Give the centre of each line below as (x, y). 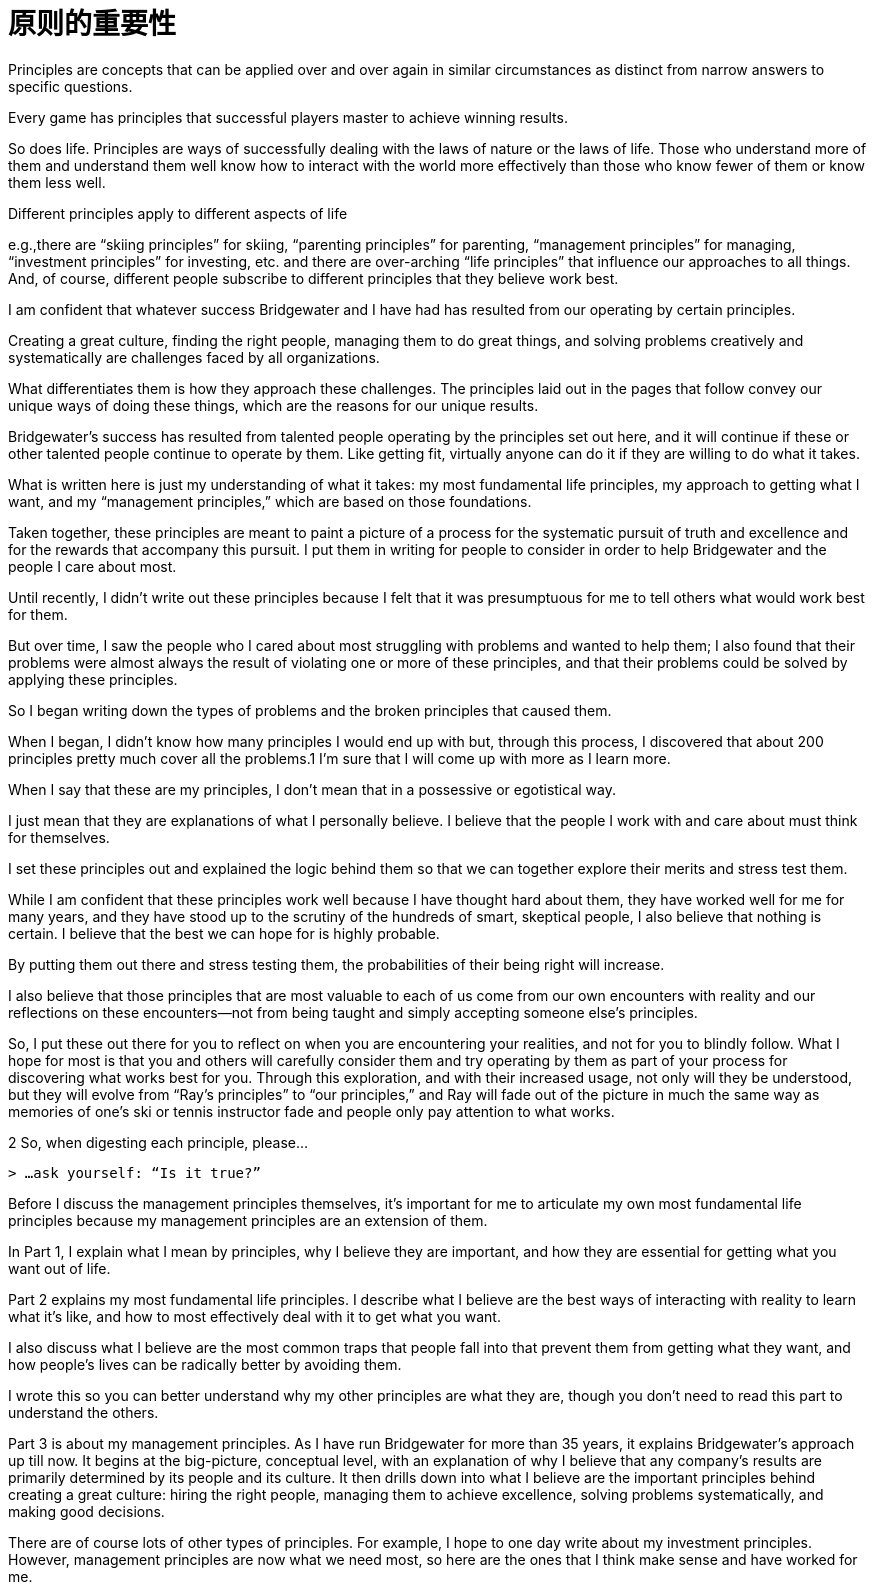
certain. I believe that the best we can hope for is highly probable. (224, 933)
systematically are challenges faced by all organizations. (194, 357)
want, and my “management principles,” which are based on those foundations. (270, 501)
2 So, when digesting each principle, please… (158, 1142)
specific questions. (70, 86)
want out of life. (59, 1268)
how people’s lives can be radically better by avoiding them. (205, 1364)
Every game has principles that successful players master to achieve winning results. (288, 117)
